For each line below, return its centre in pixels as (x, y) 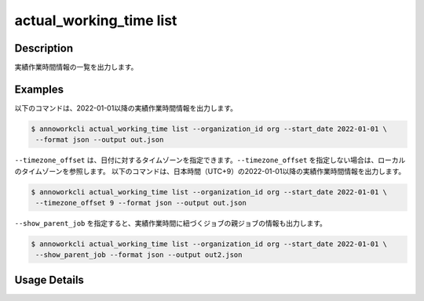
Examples (39, 89)
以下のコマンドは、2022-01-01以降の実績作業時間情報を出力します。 (126, 108)
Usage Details (49, 279)
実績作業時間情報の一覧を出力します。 (76, 67)
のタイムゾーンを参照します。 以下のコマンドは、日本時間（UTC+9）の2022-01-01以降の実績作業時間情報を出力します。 (210, 171)
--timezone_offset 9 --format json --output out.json (141, 203)
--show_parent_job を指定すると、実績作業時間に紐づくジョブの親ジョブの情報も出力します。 (171, 223)
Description (44, 48)
